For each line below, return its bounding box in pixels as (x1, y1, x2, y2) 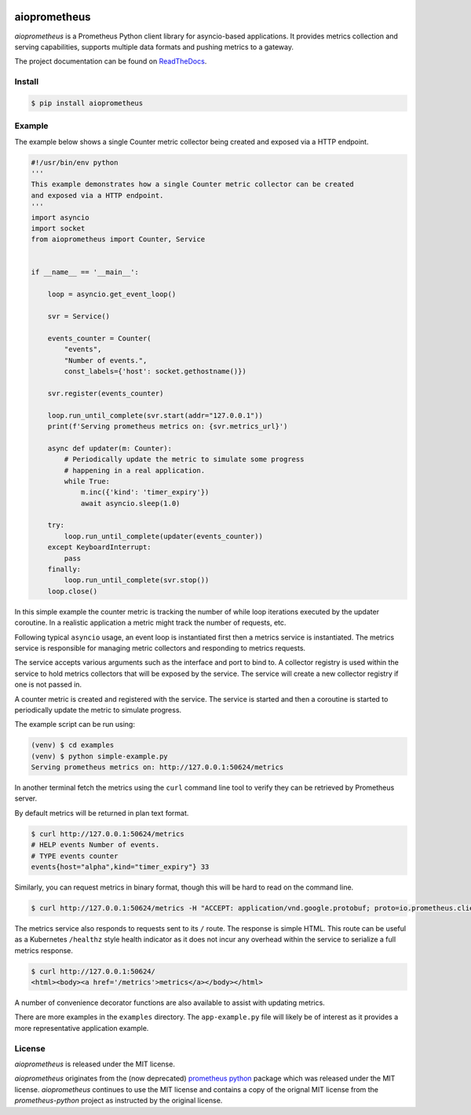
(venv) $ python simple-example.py (31, 751, 168, 761)
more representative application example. (14, 1023, 149, 1032)
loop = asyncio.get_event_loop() (47, 290, 177, 299)
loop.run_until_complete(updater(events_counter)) (64, 531, 263, 541)
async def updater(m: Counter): (47, 444, 173, 453)
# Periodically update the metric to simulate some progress (64, 455, 305, 464)
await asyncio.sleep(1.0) (80, 499, 181, 508)
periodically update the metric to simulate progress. (14, 705, 182, 714)
